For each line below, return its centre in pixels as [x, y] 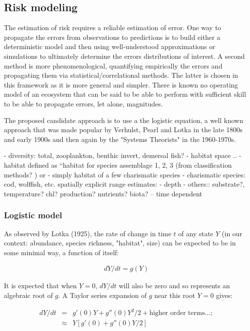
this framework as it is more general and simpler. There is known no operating [121, 84]
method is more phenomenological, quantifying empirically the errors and [113, 65]
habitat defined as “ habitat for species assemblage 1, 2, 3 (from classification [118, 165]
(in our [232, 233]
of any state [196, 233]
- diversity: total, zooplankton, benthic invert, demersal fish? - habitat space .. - [123, 155]
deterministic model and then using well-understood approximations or [110, 46]
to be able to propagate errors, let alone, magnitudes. [83, 103]
